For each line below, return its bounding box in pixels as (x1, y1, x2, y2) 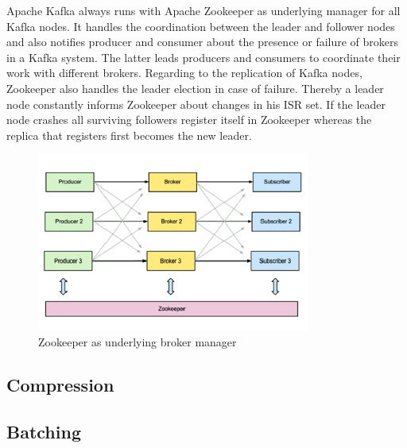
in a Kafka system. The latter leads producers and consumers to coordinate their (6, 48, 401, 65)
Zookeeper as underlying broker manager (38, 334, 237, 350)
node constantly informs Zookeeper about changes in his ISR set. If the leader (6, 95, 386, 112)
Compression (6, 372, 114, 396)
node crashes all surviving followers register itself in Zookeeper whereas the (6, 111, 372, 128)
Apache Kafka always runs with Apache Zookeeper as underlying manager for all (6, 2, 401, 18)
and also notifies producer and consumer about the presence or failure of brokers (6, 33, 399, 50)
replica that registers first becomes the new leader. (6, 126, 252, 143)
